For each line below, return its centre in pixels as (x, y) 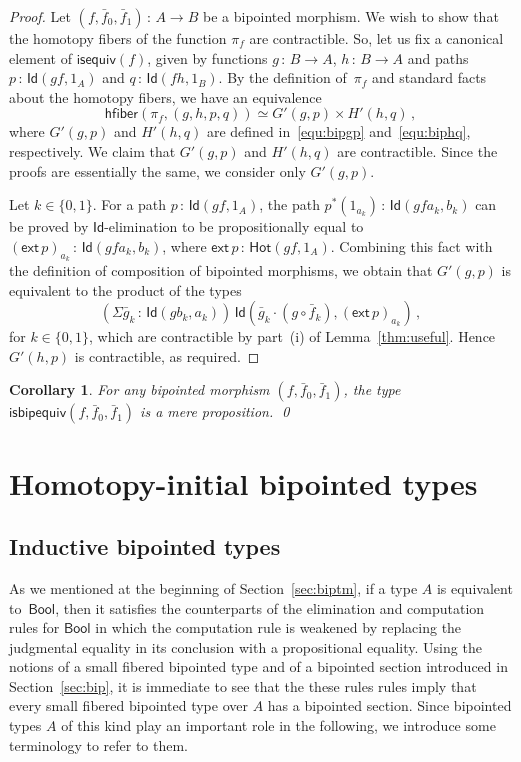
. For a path (129, 204)
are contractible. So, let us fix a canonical (376, 38)
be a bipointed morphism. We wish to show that (351, 16)
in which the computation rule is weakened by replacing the (278, 627)
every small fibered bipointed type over (128, 705)
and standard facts (429, 77)
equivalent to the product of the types (125, 289)
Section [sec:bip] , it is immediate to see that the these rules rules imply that (243, 685)
